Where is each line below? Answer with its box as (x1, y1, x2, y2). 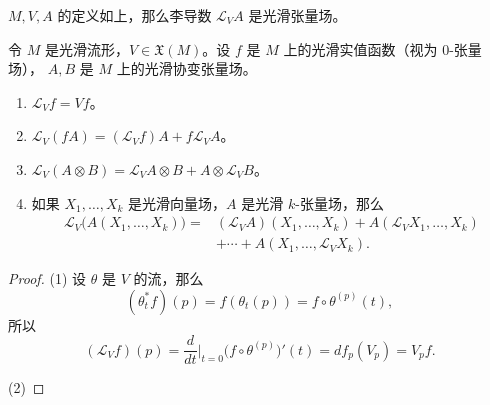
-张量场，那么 (295, 192, 384, 213)
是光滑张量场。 (248, 5, 347, 25)
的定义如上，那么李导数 (57, 5, 212, 25)
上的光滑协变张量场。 (116, 58, 257, 79)
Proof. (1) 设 (8, 268, 87, 289)
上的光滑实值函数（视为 (283, 38, 438, 59)
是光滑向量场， (128, 192, 227, 213)
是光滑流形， (44, 38, 129, 59)
